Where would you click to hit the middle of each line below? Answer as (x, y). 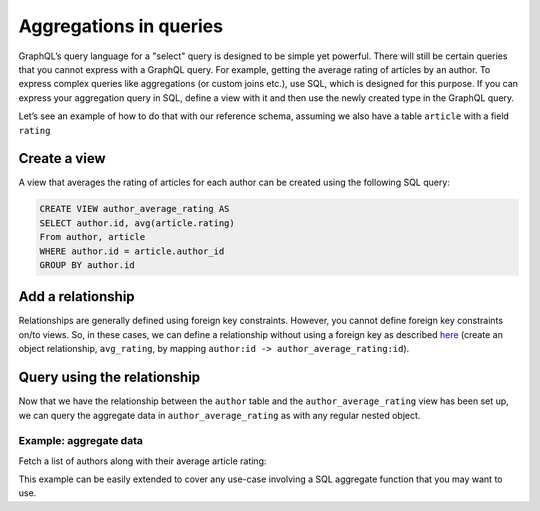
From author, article (92, 237)
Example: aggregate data (81, 441)
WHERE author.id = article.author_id (132, 251)
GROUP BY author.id (87, 264)
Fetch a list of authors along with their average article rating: (142, 461)
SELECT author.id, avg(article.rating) (137, 223)
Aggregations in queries (121, 26)
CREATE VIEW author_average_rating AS (134, 209)
